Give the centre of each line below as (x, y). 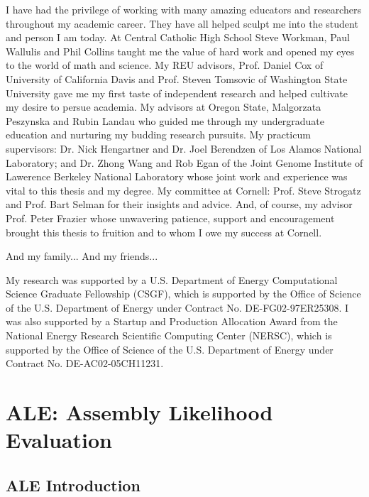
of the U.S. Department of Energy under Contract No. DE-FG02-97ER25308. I (177, 307)
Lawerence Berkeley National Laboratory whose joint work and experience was (177, 176)
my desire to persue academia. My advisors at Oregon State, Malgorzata (164, 107)
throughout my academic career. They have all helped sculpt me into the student (182, 23)
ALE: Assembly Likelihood (139, 412)
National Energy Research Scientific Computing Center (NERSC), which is (169, 335)
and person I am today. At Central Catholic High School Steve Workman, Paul (178, 37)
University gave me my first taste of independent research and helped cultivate (177, 93)
